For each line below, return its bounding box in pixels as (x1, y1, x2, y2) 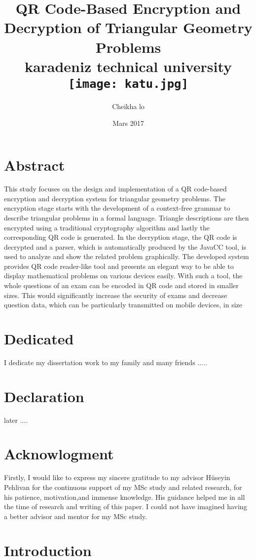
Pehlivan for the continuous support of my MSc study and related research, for (4, 482, 242, 492)
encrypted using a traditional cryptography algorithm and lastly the (4, 222, 210, 232)
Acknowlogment (4, 444, 114, 464)
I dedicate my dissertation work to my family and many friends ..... (4, 357, 207, 367)
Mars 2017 (112, 117, 144, 128)
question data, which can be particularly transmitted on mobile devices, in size (4, 299, 243, 310)
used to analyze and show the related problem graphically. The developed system (4, 251, 249, 261)
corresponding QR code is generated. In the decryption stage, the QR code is (4, 232, 237, 242)
